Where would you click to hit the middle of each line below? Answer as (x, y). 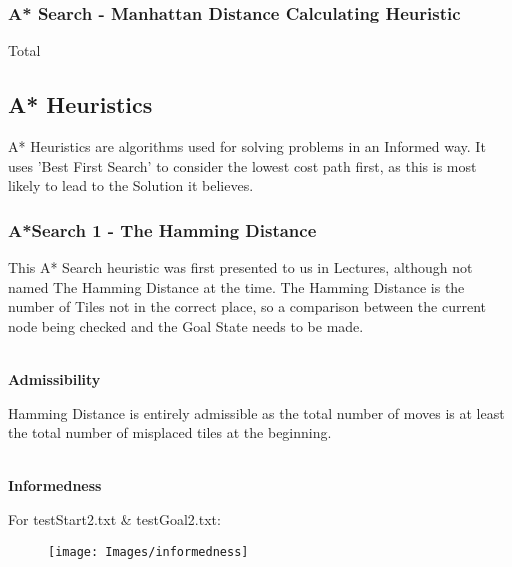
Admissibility (54, 378)
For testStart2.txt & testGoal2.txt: (114, 518)
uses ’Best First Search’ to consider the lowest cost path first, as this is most (242, 165)
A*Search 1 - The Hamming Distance (162, 229)
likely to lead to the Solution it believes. (131, 185)
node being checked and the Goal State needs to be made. (186, 325)
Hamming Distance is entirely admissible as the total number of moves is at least (256, 412)
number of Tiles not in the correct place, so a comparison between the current (247, 306)
